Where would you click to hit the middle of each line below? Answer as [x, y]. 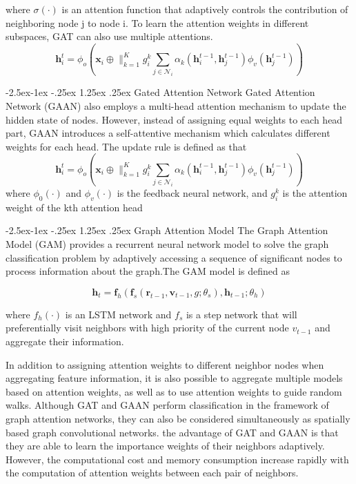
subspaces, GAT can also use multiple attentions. [109, 36]
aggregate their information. [65, 341]
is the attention [315, 193]
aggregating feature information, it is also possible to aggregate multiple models [174, 378]
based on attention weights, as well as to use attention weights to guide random [174, 391]
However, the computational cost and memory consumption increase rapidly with [177, 459]
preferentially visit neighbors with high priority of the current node [147, 328]
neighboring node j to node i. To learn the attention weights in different [157, 22]
